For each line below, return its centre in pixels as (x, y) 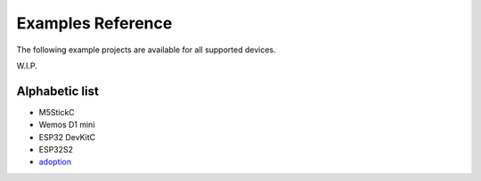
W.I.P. (27, 66)
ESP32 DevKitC (67, 137)
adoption (55, 162)
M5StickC (57, 112)
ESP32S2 (56, 150)
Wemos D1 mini (67, 125)
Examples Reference (94, 23)
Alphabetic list (58, 91)
